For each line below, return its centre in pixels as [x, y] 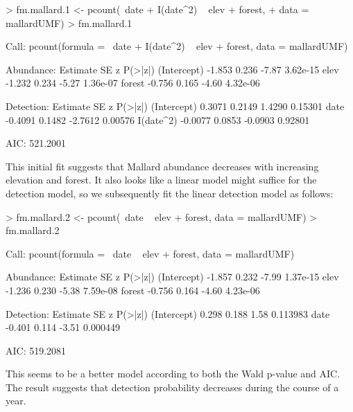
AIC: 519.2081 [36, 350]
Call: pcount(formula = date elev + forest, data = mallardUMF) [150, 253]
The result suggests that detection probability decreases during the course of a [172, 387]
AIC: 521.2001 [36, 143]
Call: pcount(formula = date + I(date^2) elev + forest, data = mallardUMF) [177, 46]
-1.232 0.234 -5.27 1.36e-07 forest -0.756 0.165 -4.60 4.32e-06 [133, 83]
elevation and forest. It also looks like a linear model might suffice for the [161, 180]
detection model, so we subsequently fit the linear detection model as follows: [170, 193]
